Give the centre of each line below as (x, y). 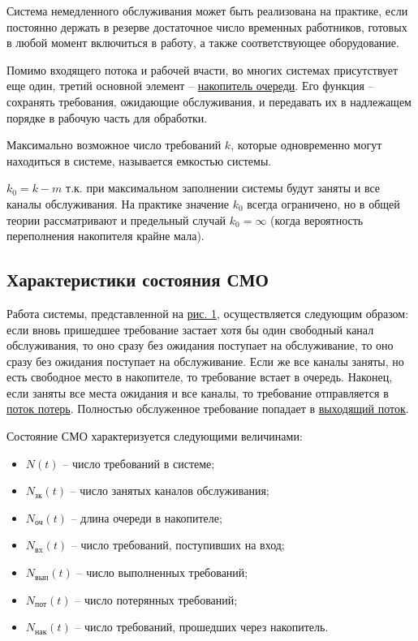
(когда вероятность (317, 219)
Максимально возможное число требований (114, 145)
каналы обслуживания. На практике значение (118, 203)
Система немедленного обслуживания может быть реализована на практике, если (207, 11)
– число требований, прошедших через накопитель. (202, 627)
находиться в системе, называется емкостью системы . (139, 160)
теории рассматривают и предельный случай (116, 219)
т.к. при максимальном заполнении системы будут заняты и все (223, 188)
